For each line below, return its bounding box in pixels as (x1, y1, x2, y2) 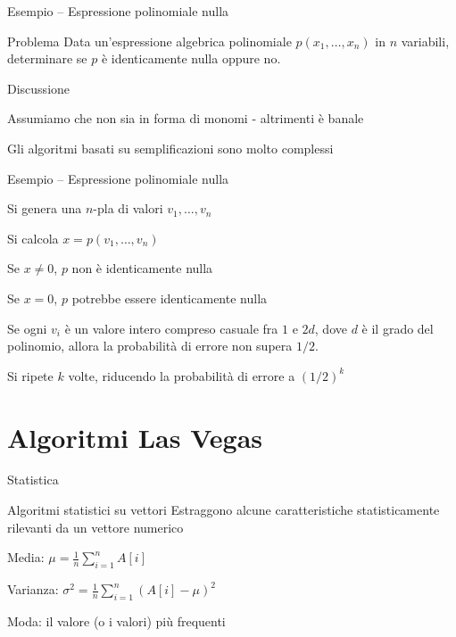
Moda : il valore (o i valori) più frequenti (7, 611, 226, 630)
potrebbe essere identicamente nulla (71, 288, 268, 307)
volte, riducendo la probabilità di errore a (68, 366, 295, 385)
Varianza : (7, 580, 59, 599)
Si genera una (7, 199, 82, 218)
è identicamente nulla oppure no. (101, 49, 281, 68)
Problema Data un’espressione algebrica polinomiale (7, 31, 292, 50)
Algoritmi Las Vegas (7, 418, 262, 455)
